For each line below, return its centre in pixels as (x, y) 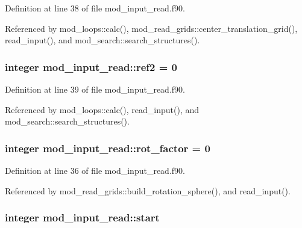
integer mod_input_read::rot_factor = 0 (108, 148)
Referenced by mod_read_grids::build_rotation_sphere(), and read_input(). (148, 190)
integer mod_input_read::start (82, 217)
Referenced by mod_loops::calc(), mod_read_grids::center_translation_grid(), (151, 28)
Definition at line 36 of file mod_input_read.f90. (95, 170)
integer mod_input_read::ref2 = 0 (91, 66)
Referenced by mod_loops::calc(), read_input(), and (102, 109)
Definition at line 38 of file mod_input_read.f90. (95, 8)
